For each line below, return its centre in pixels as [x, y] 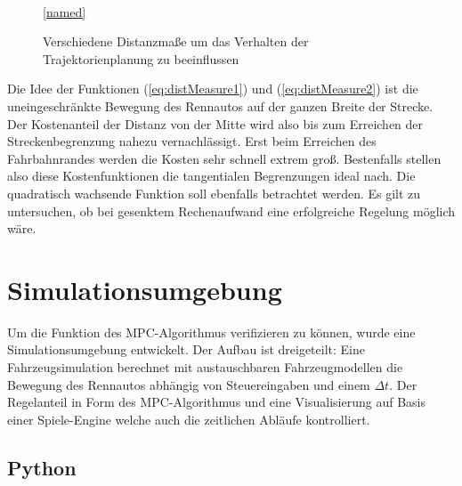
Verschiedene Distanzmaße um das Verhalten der [176, 41]
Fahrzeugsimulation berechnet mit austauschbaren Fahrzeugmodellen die [205, 367]
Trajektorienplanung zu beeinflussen [141, 58]
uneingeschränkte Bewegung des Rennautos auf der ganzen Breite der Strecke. [220, 105]
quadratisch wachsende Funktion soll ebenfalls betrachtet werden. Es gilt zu [214, 193]
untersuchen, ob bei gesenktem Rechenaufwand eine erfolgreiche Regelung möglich [231, 211]
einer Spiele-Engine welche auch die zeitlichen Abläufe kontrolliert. [189, 419]
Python [42, 467]
